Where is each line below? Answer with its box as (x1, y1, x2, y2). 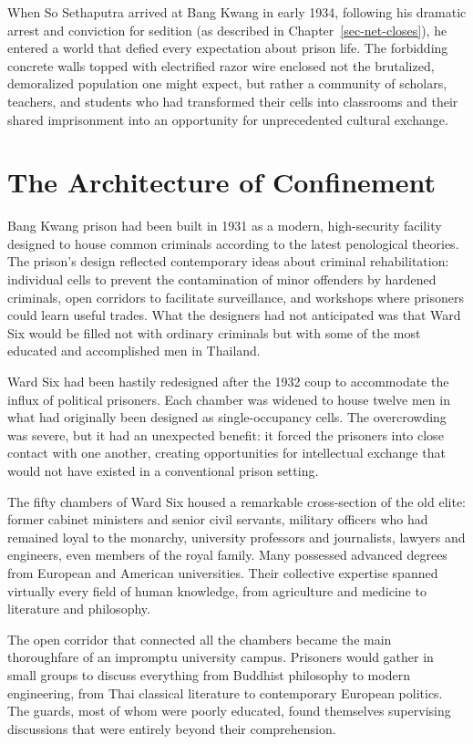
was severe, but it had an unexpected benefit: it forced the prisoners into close (7, 425, 444, 444)
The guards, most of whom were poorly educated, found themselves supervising (7, 701, 451, 720)
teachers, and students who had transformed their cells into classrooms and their (7, 91, 458, 110)
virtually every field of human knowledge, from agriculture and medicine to (7, 581, 427, 600)
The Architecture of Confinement (7, 163, 436, 201)
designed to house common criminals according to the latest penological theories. (7, 233, 459, 253)
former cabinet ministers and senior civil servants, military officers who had (7, 510, 428, 529)
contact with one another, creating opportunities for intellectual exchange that (7, 443, 446, 462)
